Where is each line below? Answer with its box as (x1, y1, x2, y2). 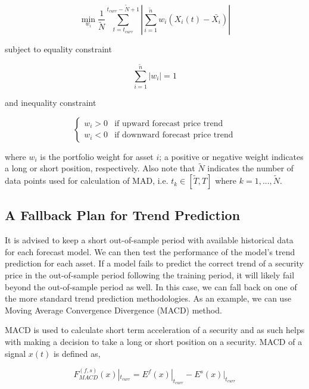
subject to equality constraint (5, 42, 112, 55)
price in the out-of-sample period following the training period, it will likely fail (5, 269, 295, 281)
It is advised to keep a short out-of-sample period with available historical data (5, 234, 294, 246)
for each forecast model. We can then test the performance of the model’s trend (5, 245, 295, 258)
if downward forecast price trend (114, 131, 233, 140)
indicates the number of (207, 162, 294, 174)
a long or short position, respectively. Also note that (5, 162, 195, 174)
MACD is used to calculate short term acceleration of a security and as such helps (5, 324, 305, 336)
